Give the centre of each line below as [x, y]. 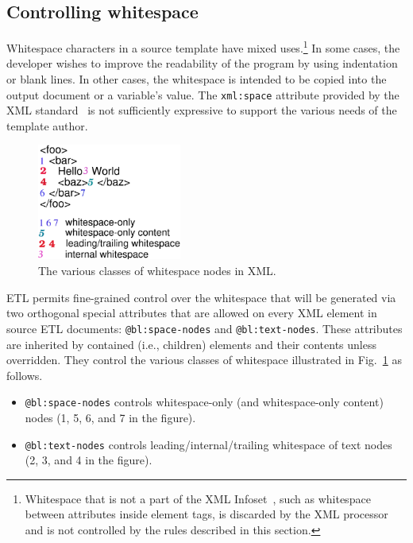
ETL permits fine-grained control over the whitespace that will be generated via [201, 297]
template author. [47, 125]
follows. [25, 375]
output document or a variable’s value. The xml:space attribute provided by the [203, 94]
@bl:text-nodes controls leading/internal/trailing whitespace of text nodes [208, 444]
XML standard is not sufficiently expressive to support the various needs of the [202, 110]
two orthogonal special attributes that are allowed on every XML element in [192, 313]
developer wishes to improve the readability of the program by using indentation [202, 63]
